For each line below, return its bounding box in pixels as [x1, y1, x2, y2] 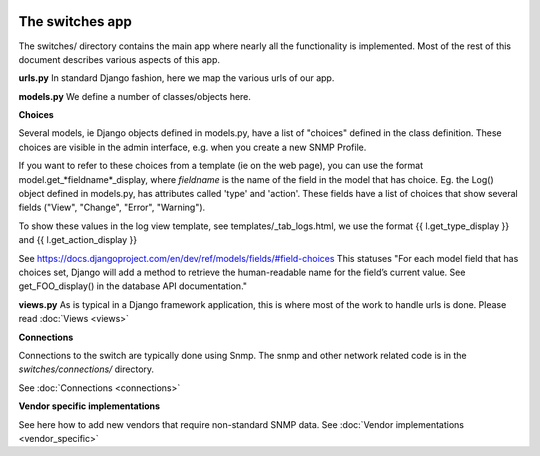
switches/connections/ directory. [18, 363, 155, 375]
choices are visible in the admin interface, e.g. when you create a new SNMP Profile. [18, 141, 367, 153]
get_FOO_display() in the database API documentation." [18, 280, 248, 292]
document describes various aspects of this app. [18, 53, 220, 65]
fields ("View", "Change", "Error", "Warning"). [18, 201, 206, 214]
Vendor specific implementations [18, 400, 160, 412]
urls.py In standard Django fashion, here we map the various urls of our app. [18, 72, 335, 84]
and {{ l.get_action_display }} [18, 234, 138, 246]
